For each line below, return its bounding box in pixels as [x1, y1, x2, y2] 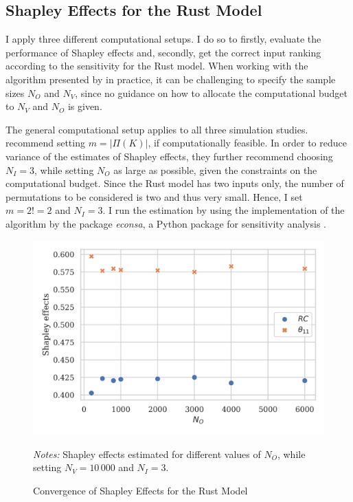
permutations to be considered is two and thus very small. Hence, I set [5, 189, 303, 204]
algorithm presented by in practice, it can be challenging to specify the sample [5, 72, 336, 86]
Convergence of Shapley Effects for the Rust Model [33, 483, 248, 497]
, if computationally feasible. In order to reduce [148, 135, 347, 150]
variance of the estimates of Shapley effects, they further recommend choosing [5, 149, 333, 163]
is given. [67, 99, 102, 113]
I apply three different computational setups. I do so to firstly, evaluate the [5, 32, 321, 46]
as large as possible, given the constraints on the [113, 162, 317, 177]
